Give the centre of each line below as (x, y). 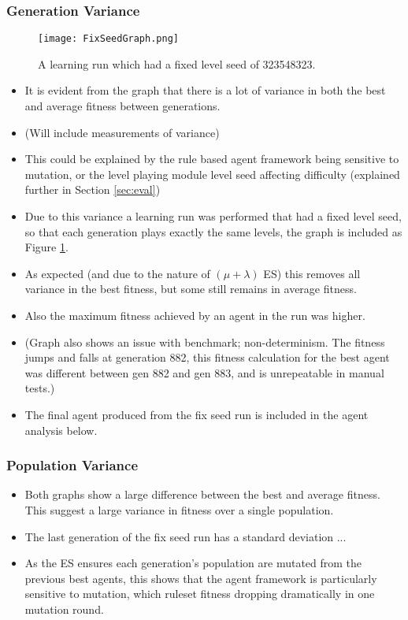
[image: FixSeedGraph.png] (108, 39)
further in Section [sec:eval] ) (93, 189)
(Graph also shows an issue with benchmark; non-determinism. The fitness (205, 342)
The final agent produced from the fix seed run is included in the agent (197, 414)
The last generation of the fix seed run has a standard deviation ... (185, 536)
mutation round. (64, 609)
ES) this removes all (312, 273)
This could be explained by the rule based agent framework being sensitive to (212, 159)
